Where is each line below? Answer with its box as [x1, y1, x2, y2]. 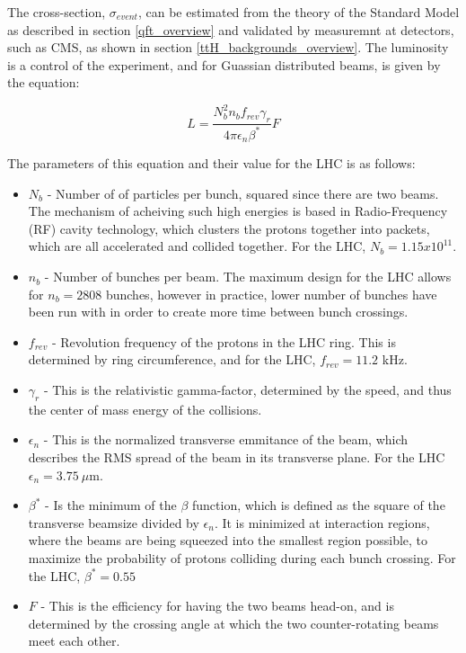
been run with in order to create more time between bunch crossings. [28, 302, 409, 321]
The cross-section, [7, 3, 106, 21]
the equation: [7, 73, 80, 92]
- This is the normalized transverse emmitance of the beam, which [43, 430, 409, 449]
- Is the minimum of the [45, 496, 177, 514]
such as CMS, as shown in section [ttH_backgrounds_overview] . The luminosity [7, 38, 449, 57]
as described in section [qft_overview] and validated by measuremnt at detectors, [7, 20, 454, 39]
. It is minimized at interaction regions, [214, 513, 430, 532]
